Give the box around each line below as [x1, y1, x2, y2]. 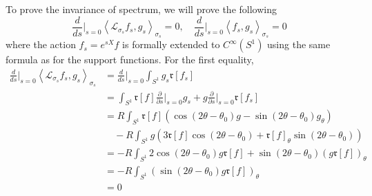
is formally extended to [122, 37, 220, 52]
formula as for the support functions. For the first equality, [6, 52, 254, 67]
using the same [267, 37, 331, 52]
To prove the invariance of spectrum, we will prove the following [6, 2, 277, 16]
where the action [6, 37, 76, 52]
